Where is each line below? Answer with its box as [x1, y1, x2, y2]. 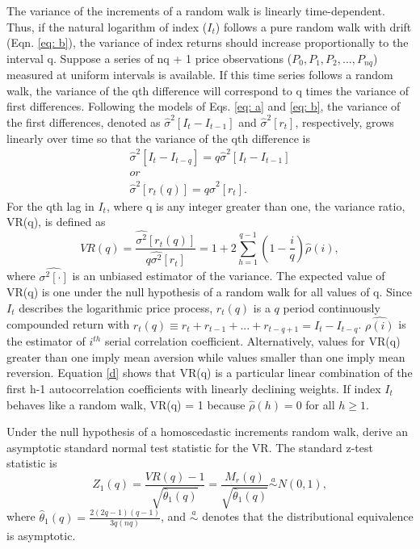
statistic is [6, 455, 57, 471]
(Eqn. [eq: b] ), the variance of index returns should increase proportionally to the [6, 34, 409, 51]
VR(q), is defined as [6, 213, 106, 230]
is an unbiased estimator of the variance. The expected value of [72, 267, 385, 284]
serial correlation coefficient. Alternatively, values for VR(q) [104, 333, 401, 350]
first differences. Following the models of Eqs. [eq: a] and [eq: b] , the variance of [6, 98, 401, 115]
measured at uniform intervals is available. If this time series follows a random [6, 66, 393, 83]
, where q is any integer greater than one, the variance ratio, [106, 197, 405, 214]
